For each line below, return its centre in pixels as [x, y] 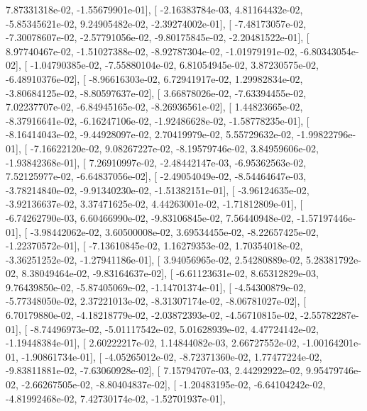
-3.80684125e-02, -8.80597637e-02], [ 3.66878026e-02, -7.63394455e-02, [156, 92]
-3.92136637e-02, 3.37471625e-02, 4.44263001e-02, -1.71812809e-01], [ [154, 204]
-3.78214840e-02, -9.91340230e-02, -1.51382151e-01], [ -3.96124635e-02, [158, 190]
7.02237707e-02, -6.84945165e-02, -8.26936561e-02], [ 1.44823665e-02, [154, 107]
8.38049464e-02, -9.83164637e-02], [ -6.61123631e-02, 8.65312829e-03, [170, 273]
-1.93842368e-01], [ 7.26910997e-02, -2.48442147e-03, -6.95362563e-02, [156, 162]
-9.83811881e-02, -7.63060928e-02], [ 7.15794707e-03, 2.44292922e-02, [154, 370]
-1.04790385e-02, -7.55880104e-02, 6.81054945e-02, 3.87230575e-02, [174, 65]
